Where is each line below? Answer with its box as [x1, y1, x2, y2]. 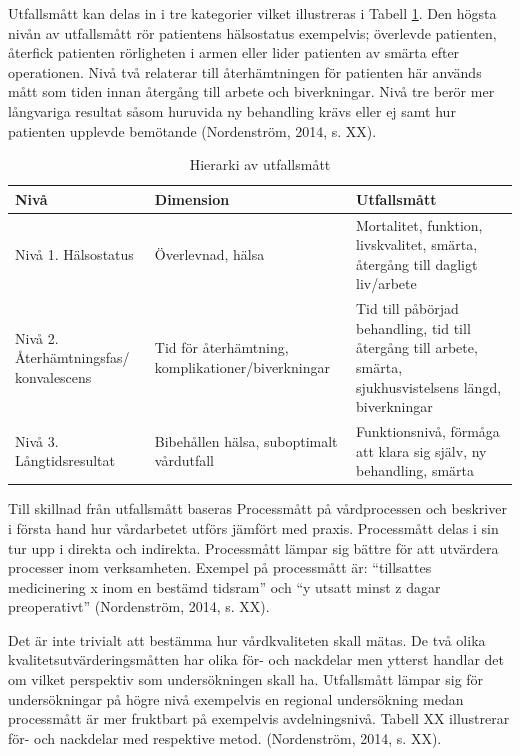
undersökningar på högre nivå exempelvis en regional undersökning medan [8, 688, 464, 709]
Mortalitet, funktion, [356, 214, 483, 235]
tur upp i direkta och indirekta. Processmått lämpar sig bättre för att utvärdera [8, 537, 499, 558]
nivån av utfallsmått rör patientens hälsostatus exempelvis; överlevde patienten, [8, 22, 497, 43]
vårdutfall [154, 450, 214, 471]
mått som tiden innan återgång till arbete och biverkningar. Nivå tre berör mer [8, 81, 495, 102]
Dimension [154, 188, 230, 209]
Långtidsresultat [15, 450, 115, 471]
